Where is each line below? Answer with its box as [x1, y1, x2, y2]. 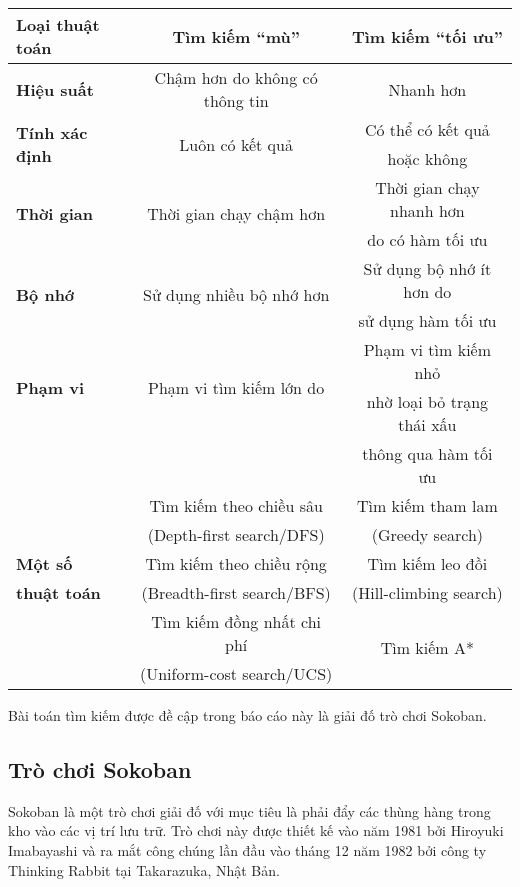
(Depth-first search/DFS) [147, 523, 325, 546]
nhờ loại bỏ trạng [366, 390, 489, 413]
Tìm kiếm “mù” [172, 24, 300, 48]
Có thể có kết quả [364, 118, 490, 141]
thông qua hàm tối [362, 442, 493, 465]
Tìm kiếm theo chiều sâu [149, 494, 323, 517]
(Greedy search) [371, 523, 484, 546]
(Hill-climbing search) [351, 581, 503, 604]
